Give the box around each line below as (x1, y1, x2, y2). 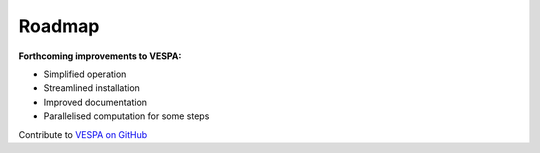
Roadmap (18, 15, 100, 37)
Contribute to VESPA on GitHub (18, 128, 148, 140)
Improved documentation (43, 96, 148, 108)
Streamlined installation (43, 82, 140, 94)
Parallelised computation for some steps (43, 110, 210, 122)
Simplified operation (43, 68, 127, 80)
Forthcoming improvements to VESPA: (18, 50, 182, 62)
